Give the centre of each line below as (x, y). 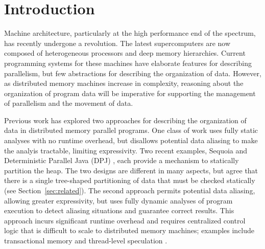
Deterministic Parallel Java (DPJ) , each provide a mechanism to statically (122, 160)
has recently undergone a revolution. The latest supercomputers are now (117, 43)
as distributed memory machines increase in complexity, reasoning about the (124, 83)
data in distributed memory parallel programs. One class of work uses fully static (131, 130)
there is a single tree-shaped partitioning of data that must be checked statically (130, 180)
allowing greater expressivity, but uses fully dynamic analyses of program (118, 200)
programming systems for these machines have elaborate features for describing (128, 63)
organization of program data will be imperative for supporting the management (130, 93)
